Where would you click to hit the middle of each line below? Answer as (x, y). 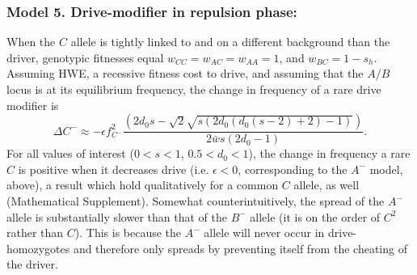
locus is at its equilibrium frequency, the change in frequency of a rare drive (194, 89)
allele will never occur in (264, 233)
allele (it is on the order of (315, 216)
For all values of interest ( (70, 153)
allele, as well (326, 185)
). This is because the (128, 233)
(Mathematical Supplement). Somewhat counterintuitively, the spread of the (196, 201)
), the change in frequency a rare (329, 153)
